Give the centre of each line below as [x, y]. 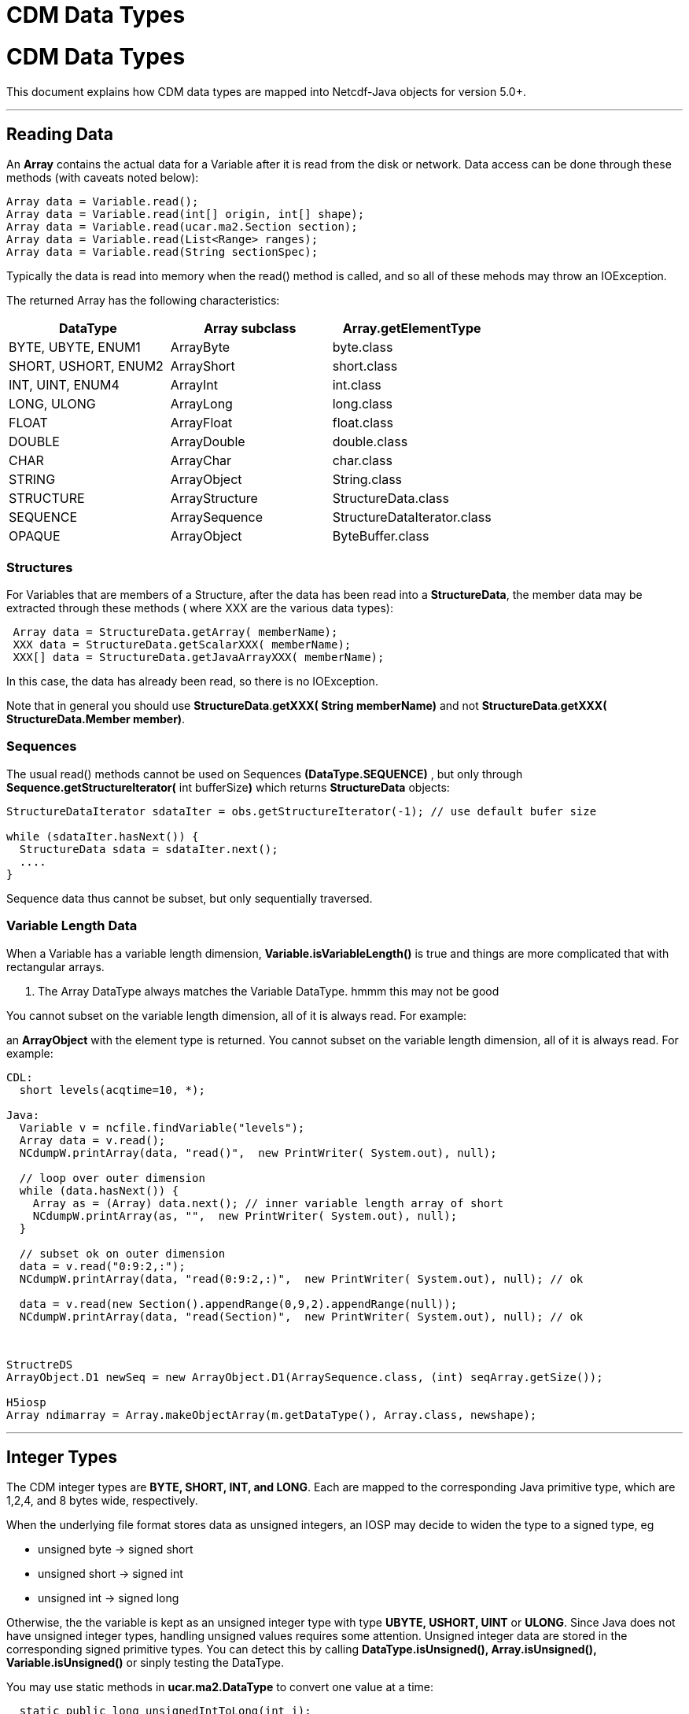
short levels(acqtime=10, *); [112, 1090]
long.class [362, 404]
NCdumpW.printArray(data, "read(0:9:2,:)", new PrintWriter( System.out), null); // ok [301, 1278]
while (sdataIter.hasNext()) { [103, 836]
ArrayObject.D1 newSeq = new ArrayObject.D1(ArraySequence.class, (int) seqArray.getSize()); [305, 1377]
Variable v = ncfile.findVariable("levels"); [162, 1127]
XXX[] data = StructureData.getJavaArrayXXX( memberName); [199, 658]
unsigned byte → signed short [116, 1550]
